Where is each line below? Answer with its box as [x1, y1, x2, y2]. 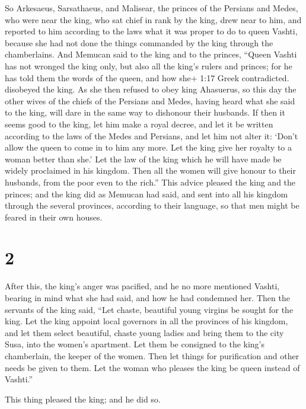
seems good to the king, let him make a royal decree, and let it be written [5, 117, 273, 130]
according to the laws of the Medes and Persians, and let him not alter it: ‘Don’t [5, 129, 298, 142]
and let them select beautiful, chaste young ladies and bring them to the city [5, 326, 284, 338]
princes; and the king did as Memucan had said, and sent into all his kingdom [5, 187, 288, 200]
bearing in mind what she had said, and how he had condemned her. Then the [5, 292, 290, 303]
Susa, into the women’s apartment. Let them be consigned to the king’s [5, 338, 265, 350]
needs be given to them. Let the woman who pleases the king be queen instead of [5, 361, 300, 373]
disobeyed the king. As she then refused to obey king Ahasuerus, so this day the [5, 83, 297, 95]
